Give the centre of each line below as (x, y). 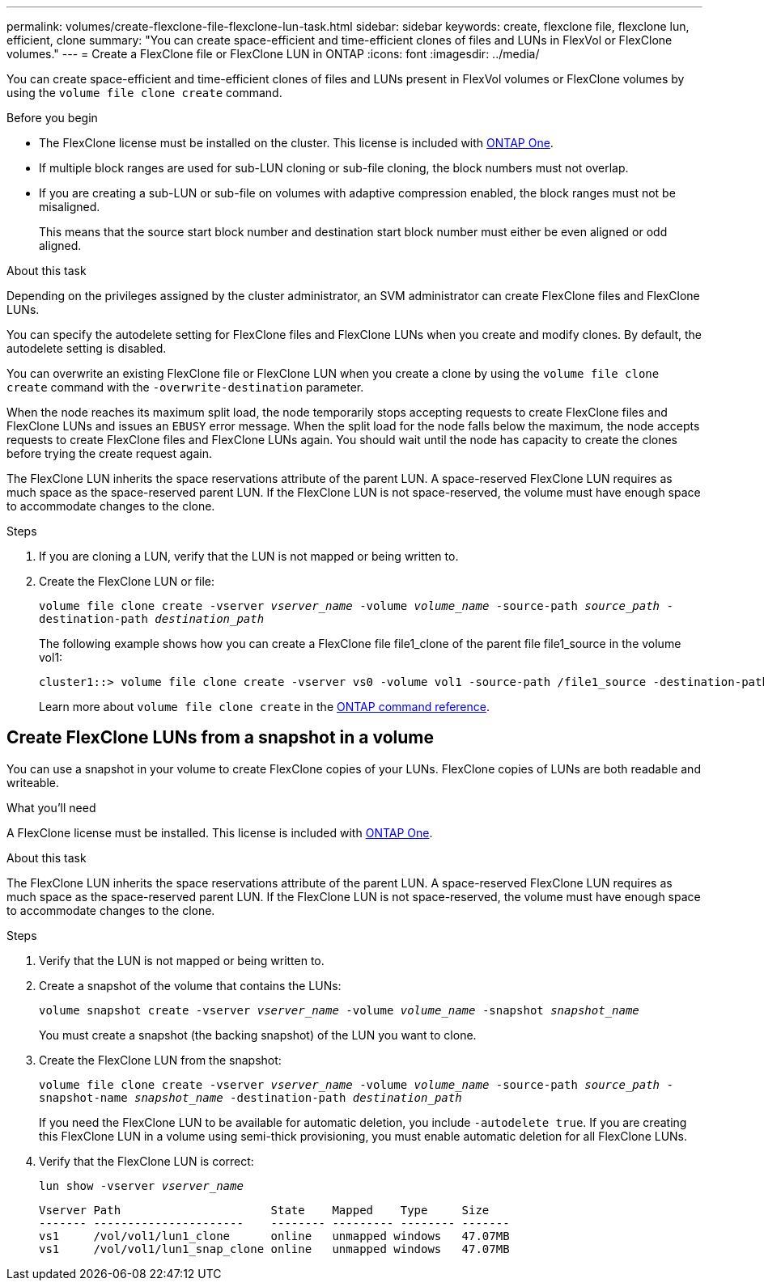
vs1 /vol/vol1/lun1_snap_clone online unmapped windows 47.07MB (274, 1249)
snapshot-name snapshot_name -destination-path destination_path (250, 1097)
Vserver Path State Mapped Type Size (264, 1210)
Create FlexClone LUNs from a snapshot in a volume (221, 738)
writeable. (33, 782)
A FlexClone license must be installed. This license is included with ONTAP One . (220, 832)
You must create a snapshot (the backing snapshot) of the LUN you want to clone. (258, 1035)
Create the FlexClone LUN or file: (127, 581)
